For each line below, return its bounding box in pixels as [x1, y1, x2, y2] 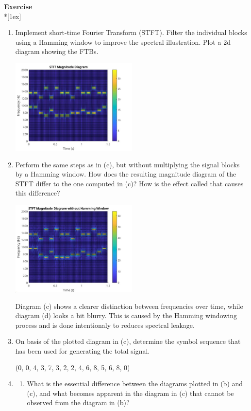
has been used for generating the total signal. [15, 346, 150, 356]
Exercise [4, 1, 33, 11]
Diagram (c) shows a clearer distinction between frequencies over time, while [15, 301, 243, 311]
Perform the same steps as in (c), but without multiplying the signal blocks [15, 159, 240, 169]
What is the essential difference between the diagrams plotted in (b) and [27, 378, 243, 389]
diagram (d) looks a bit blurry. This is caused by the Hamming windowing [15, 310, 237, 321]
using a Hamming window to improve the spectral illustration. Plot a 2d [15, 36, 231, 47]
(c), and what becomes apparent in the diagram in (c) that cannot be [27, 388, 234, 398]
